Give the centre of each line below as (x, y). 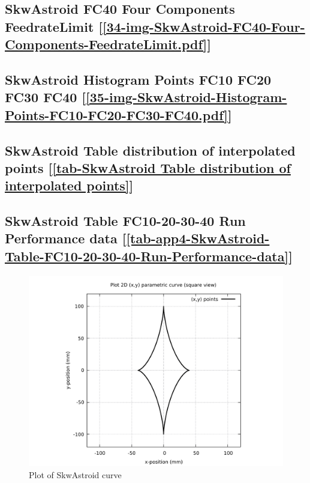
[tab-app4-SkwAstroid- (198, 238)
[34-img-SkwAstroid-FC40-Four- (204, 26)
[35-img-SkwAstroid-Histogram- (186, 97)
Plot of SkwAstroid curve (75, 474)
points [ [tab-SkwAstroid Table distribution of (148, 167)
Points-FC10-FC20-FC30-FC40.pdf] (116, 114)
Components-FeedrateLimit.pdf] (106, 44)
